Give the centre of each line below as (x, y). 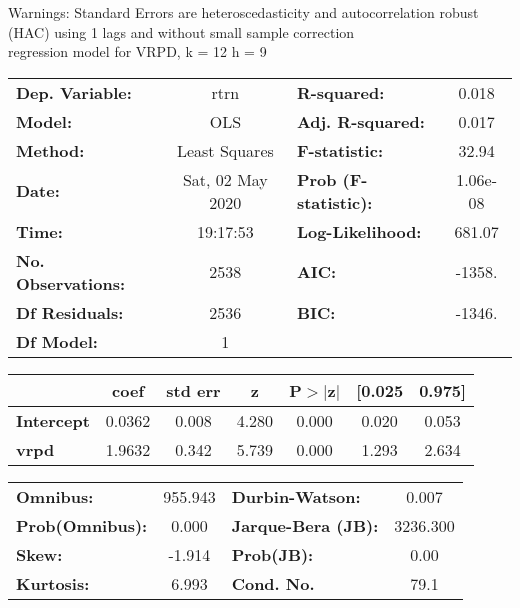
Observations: (71, 283)
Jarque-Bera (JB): (305, 525)
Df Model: (57, 341)
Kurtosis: (53, 583)
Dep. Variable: (74, 92)
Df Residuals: (70, 312)
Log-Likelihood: (359, 231)
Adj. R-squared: (360, 121)
